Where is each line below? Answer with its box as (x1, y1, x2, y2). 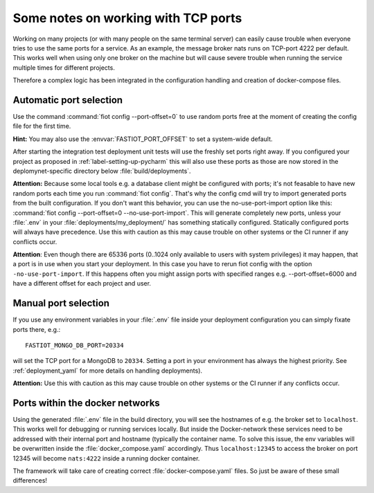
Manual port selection (12, 297, 110, 309)
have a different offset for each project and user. (12, 279, 152, 288)
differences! (12, 476, 48, 485)
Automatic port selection (12, 94, 123, 106)
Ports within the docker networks (12, 397, 161, 409)
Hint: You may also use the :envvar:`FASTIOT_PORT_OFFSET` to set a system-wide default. (12, 135, 273, 143)
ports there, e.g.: (12, 325, 61, 333)
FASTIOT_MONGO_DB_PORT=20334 (25, 341, 124, 349)
